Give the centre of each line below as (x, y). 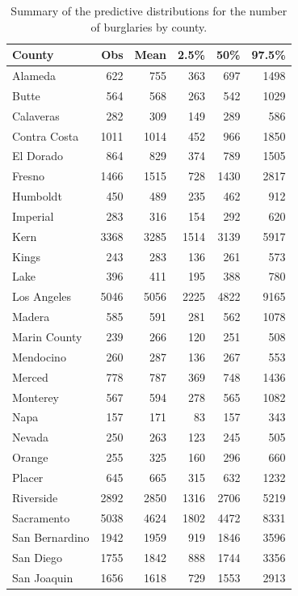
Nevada (31, 437)
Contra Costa (46, 135)
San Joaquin (43, 578)
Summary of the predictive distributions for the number (149, 11)
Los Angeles (42, 296)
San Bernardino (51, 537)
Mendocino (39, 356)
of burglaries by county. (149, 26)
